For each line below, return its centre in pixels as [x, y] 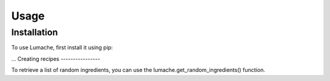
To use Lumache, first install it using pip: [62, 48]
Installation [35, 32]
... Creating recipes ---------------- [56, 58]
